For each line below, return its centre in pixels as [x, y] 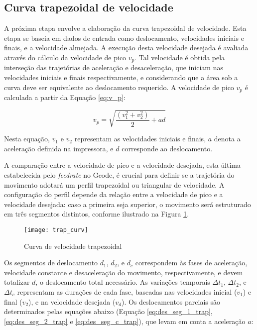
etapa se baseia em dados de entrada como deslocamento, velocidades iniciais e [124, 38]
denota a [227, 139]
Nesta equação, [27, 139]
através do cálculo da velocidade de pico [65, 57]
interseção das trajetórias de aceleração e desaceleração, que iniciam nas [114, 67]
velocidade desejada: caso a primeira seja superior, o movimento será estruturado [128, 204]
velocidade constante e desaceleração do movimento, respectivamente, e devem [124, 272]
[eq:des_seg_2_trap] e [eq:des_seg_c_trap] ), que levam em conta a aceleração [125, 321]
